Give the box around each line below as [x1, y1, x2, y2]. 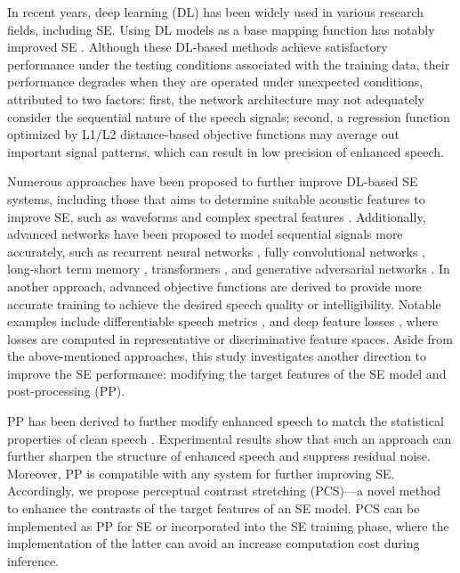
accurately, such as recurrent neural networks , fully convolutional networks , [7, 241, 425, 260]
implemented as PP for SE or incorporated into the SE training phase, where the [7, 516, 449, 535]
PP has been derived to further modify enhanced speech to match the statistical [7, 412, 444, 430]
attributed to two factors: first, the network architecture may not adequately [7, 89, 424, 108]
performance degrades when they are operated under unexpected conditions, [7, 72, 424, 91]
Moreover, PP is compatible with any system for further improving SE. [7, 463, 395, 482]
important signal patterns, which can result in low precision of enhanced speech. [7, 142, 444, 160]
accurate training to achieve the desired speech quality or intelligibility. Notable [7, 294, 441, 313]
